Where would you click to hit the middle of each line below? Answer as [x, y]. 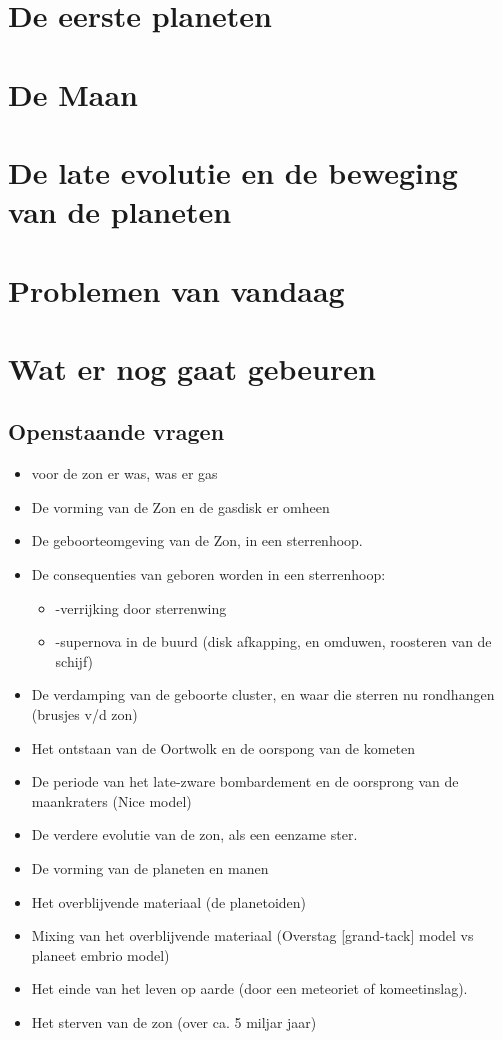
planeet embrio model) [100, 954]
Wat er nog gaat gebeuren [192, 367]
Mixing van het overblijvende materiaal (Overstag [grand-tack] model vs [252, 935]
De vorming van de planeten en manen [150, 867]
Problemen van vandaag [176, 289]
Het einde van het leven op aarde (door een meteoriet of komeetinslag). [249, 988]
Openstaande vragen [116, 431]
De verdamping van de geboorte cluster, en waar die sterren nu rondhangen [263, 694]
